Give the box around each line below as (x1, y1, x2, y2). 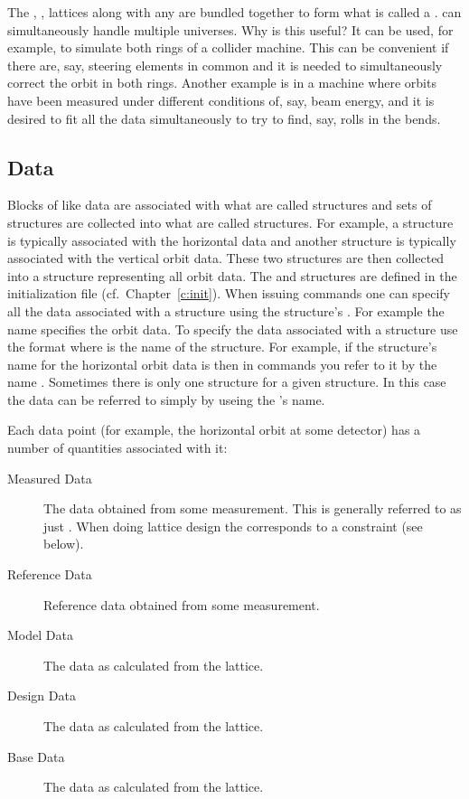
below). (43, 534, 84, 553)
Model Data (7, 625, 73, 644)
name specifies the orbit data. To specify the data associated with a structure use (7, 319, 458, 338)
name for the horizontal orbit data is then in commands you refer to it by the (7, 354, 437, 373)
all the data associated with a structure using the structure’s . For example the (7, 301, 445, 320)
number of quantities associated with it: (7, 438, 228, 457)
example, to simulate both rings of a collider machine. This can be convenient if (7, 38, 449, 57)
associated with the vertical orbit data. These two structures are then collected (7, 249, 445, 268)
